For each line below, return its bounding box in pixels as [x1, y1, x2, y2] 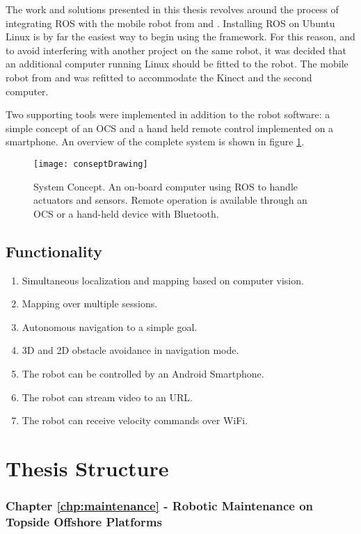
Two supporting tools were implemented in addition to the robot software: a [6, 107, 330, 122]
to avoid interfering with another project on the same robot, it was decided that [6, 42, 346, 57]
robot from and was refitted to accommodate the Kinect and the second [6, 70, 312, 84]
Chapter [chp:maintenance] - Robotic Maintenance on [6, 497, 314, 515]
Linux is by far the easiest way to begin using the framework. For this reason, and [6, 29, 355, 44]
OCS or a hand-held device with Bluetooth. [33, 206, 219, 220]
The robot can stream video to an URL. [22, 389, 193, 404]
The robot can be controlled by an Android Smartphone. [22, 366, 264, 380]
